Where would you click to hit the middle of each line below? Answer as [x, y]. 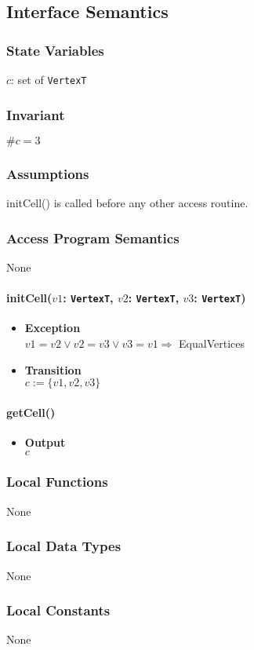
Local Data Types [64, 546]
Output [45, 442]
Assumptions [48, 173]
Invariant [36, 114]
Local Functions [57, 482]
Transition [53, 369]
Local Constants [58, 610]
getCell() [31, 412]
